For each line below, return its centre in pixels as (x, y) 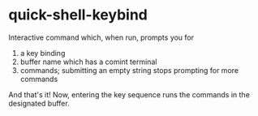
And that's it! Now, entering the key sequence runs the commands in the (129, 94)
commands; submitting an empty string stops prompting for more (129, 70)
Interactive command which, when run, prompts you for (101, 37)
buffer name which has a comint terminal (88, 62)
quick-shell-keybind (78, 15)
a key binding (43, 53)
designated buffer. (39, 103)
